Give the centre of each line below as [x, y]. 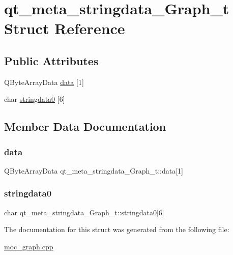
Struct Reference [65, 28]
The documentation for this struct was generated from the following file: [117, 229]
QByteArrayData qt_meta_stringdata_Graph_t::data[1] [94, 170]
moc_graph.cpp [29, 246]
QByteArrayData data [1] [44, 82]
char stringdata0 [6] [35, 99]
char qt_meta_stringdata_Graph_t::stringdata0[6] [84, 212]
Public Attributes [51, 60]
